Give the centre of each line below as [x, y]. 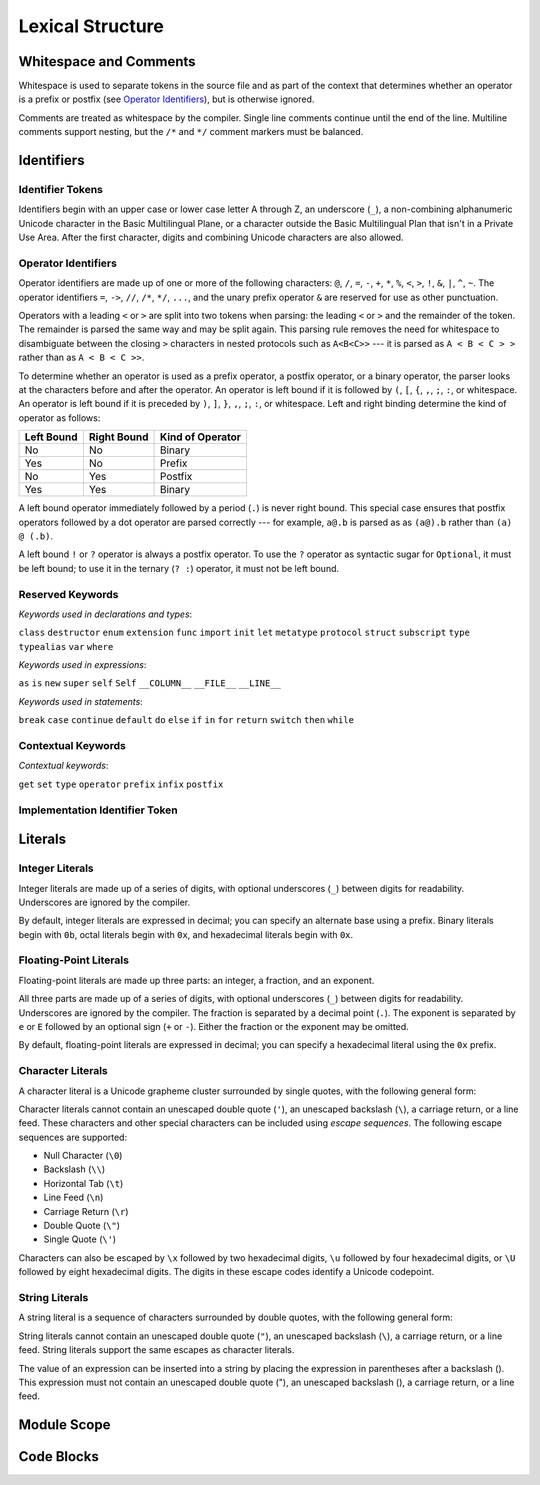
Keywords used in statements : [81, 701]
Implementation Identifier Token [98, 810]
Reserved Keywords [68, 594]
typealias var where [66, 646]
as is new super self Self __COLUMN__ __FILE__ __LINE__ [150, 683]
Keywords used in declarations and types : [105, 614]
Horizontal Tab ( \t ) [83, 1183]
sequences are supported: [73, 1137]
